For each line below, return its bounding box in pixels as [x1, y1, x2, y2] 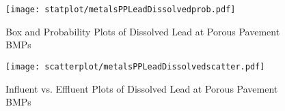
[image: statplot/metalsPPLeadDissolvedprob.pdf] [5, 5, 236, 14]
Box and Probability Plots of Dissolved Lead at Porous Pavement [5, 24, 280, 38]
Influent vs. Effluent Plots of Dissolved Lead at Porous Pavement [5, 81, 278, 95]
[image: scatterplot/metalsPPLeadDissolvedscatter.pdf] [5, 61, 265, 72]
